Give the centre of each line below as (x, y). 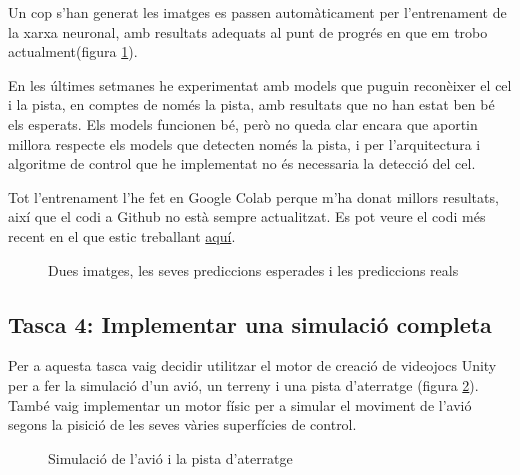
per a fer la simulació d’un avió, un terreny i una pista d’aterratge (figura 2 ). (243, 384)
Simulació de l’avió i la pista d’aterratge (170, 457)
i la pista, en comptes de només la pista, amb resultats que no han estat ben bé (251, 104)
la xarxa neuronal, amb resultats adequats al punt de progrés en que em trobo (248, 31)
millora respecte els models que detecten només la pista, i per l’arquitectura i (244, 143)
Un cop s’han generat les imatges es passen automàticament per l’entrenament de (257, 12)
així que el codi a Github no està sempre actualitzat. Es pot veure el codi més (247, 216)
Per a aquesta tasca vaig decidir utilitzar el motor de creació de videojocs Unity (252, 365)
